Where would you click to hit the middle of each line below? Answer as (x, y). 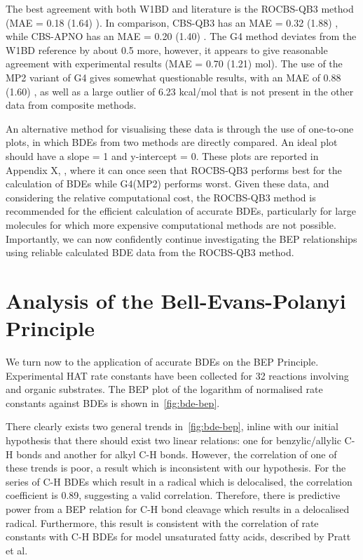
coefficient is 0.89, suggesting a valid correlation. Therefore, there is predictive (173, 495)
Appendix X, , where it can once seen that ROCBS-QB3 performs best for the (174, 169)
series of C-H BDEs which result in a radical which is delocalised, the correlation (179, 481)
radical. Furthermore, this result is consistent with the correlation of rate (162, 522)
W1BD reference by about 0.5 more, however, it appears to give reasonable (167, 49)
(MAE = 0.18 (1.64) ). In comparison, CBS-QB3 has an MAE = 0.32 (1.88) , (172, 22)
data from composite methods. (71, 105)
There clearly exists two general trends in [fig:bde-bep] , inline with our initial (172, 426)
